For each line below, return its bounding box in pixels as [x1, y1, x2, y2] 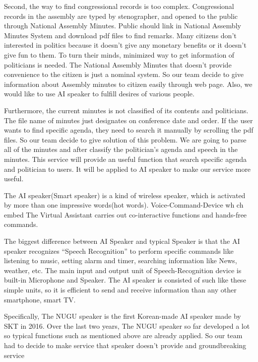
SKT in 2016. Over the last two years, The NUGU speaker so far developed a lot [4, 320, 250, 331]
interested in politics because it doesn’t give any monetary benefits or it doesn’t [4, 40, 247, 50]
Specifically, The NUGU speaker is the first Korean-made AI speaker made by [4, 311, 241, 321]
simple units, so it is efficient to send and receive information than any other [4, 285, 237, 295]
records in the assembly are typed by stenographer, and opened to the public [4, 10, 238, 21]
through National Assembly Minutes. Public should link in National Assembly [4, 20, 241, 31]
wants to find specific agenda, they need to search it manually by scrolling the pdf [4, 125, 254, 135]
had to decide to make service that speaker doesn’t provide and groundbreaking [4, 340, 247, 350]
